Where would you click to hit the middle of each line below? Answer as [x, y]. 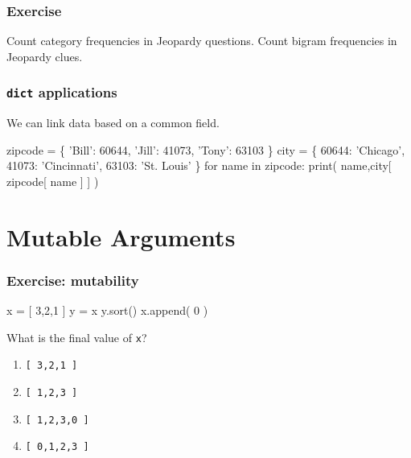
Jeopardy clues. [45, 56]
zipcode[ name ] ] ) [53, 181]
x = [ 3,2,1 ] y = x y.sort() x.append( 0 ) [107, 310]
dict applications [62, 92]
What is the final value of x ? [77, 337]
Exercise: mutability [73, 280]
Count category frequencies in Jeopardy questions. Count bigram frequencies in [202, 41]
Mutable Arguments [121, 236]
